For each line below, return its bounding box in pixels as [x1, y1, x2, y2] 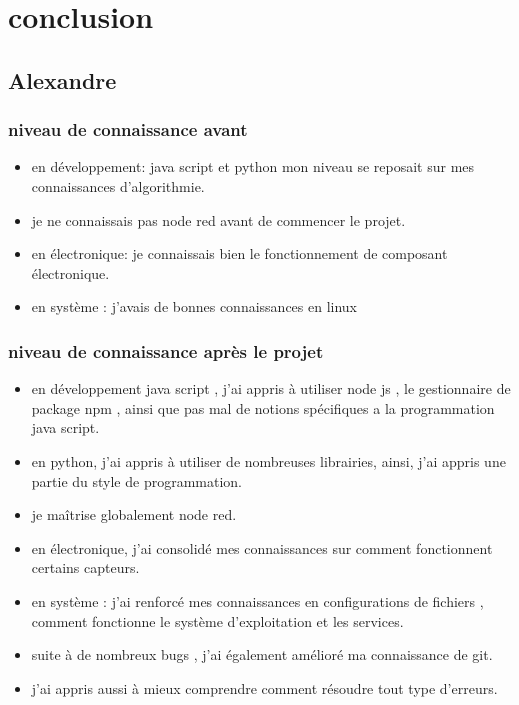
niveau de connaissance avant [8, 117, 248, 142]
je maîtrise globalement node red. [31, 504, 237, 525]
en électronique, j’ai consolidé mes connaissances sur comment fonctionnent [31, 537, 493, 558]
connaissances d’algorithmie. [31, 175, 205, 196]
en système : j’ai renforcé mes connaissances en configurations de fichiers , [31, 590, 484, 611]
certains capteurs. [31, 557, 140, 578]
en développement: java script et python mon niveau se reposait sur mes [31, 156, 475, 177]
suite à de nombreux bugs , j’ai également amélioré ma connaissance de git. [31, 644, 493, 665]
